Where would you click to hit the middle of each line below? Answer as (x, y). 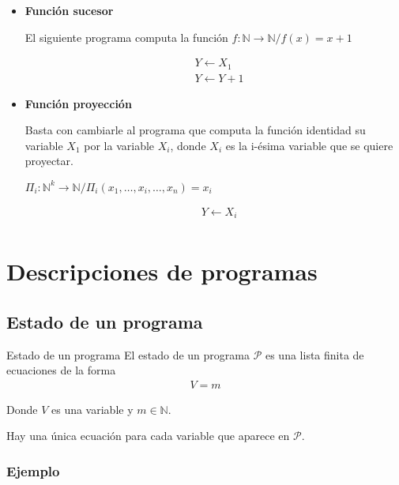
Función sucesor (69, 10)
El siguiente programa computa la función (126, 37)
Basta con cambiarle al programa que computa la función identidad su (195, 130)
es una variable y (92, 409)
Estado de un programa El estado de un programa (128, 354)
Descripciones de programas (162, 271)
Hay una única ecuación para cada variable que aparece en (148, 436)
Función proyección (78, 103)
